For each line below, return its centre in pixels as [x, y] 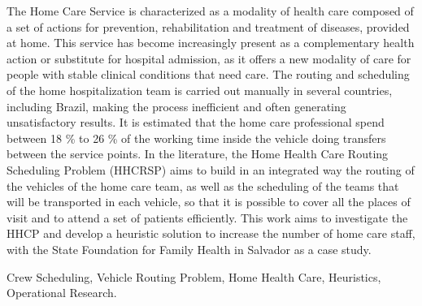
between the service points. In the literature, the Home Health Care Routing [198, 154]
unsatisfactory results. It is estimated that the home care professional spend [196, 122]
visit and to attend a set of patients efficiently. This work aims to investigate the [207, 217]
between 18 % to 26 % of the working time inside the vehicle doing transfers [196, 138]
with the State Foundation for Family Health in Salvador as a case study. [189, 249]
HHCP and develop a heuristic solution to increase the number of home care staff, [211, 233]
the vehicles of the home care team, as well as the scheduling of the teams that [203, 185]
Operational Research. [62, 293]
